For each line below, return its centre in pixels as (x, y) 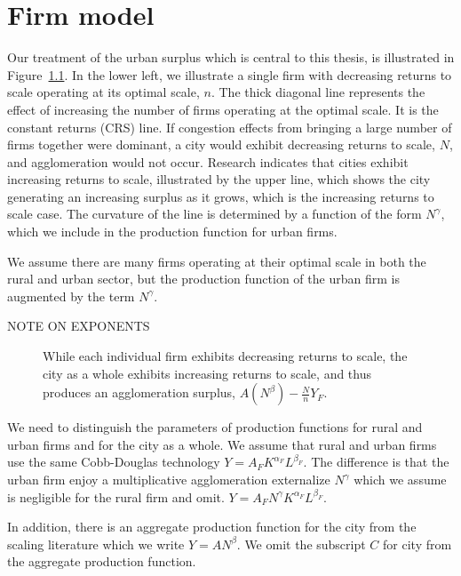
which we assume (400, 479)
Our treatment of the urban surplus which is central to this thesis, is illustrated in (231, 57)
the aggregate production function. (102, 561)
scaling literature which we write (96, 544)
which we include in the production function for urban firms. (172, 232)
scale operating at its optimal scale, (103, 92)
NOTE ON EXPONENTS (79, 326)
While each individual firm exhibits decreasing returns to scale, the (225, 356)
